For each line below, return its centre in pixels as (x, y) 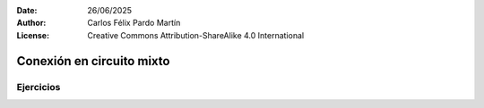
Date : (27, 10)
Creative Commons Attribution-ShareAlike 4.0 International (196, 35)
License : (33, 35)
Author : (31, 23)
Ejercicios (39, 87)
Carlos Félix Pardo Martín (134, 23)
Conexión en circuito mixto (93, 61)
